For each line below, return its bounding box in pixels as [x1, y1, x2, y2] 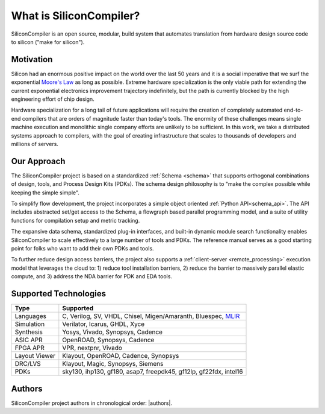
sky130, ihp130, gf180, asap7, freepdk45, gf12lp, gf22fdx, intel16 [62, 368, 243, 376]
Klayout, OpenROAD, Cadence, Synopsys [62, 352, 179, 360]
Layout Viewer [14, 352, 56, 360]
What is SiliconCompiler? [11, 9, 140, 22]
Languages [14, 312, 47, 320]
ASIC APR [14, 336, 43, 344]
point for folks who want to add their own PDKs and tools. [11, 245, 154, 252]
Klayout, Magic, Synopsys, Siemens [62, 360, 164, 368]
